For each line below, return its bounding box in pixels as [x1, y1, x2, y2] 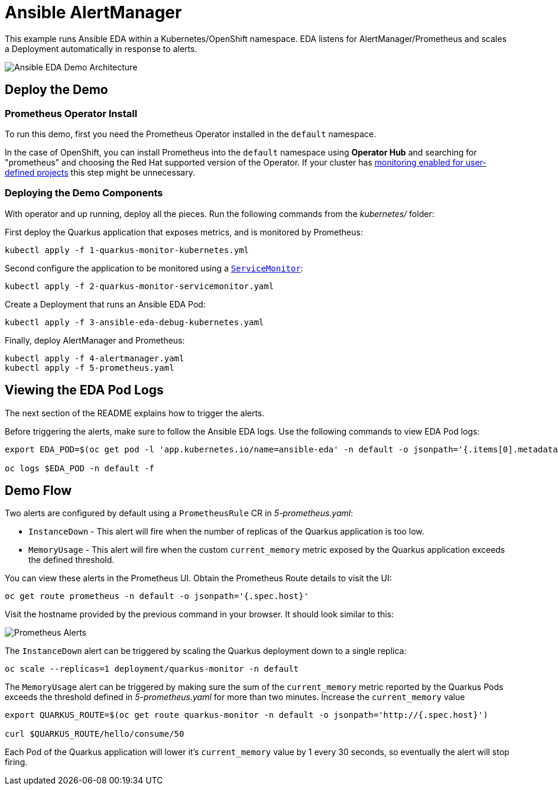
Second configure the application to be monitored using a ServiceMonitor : [5, 263, 303, 273]
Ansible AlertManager [5, 2, 182, 22]
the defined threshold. [28, 555, 115, 565]
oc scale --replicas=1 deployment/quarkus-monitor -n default [5, 664, 299, 674]
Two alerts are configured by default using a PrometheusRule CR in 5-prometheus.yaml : [5, 508, 353, 519]
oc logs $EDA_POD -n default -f [5, 463, 154, 473]
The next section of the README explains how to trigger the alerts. [5, 407, 265, 418]
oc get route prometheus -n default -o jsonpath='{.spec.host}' [5, 591, 309, 601]
